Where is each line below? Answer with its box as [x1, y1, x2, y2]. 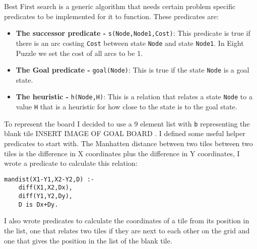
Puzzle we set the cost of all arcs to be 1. [16, 47, 143, 58]
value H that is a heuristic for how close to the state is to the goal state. [16, 101, 237, 111]
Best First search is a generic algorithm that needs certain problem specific [4, 1, 236, 11]
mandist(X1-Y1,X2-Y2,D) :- [4, 175, 94, 183]
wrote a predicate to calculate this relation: [4, 158, 138, 168]
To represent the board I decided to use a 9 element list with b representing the [4, 118, 250, 129]
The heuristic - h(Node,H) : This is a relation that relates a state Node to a [16, 91, 252, 102]
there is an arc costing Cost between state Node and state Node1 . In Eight [16, 37, 244, 48]
